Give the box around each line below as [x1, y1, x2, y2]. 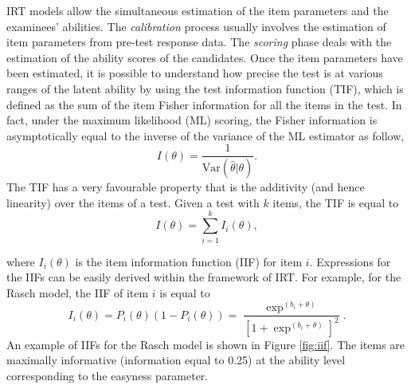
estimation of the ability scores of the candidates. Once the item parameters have [6, 49, 403, 65]
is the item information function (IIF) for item [75, 253, 303, 269]
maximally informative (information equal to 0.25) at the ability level [6, 352, 346, 368]
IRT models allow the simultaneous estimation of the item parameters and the [6, 2, 389, 18]
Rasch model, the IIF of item [6, 284, 149, 301]
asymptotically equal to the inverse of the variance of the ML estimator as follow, [6, 127, 405, 143]
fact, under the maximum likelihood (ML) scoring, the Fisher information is [6, 112, 378, 128]
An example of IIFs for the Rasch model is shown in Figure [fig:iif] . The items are [6, 336, 405, 352]
